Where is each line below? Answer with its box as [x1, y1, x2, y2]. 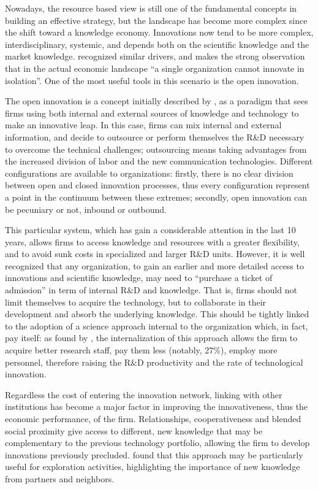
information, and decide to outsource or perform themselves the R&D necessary [5, 130, 305, 143]
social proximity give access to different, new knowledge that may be [5, 424, 263, 437]
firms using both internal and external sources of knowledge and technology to [5, 106, 299, 119]
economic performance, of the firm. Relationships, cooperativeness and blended [5, 412, 301, 425]
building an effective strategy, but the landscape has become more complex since [5, 13, 308, 26]
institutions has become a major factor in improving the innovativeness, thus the [5, 400, 308, 413]
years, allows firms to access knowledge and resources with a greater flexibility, [5, 235, 300, 248]
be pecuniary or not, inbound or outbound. [5, 202, 167, 215]
